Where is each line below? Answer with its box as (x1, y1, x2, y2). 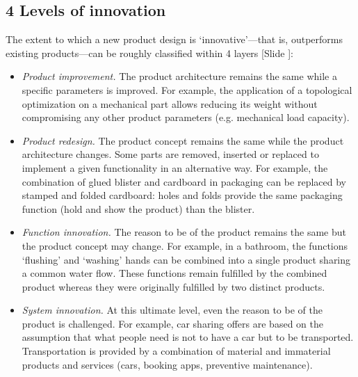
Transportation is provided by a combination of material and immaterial (22, 344, 331, 358)
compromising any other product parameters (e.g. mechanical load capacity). (22, 110, 350, 125)
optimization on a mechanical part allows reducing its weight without (22, 96, 318, 111)
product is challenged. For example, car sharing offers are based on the (22, 316, 323, 330)
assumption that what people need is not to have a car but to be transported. (22, 330, 354, 344)
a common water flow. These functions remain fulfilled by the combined (22, 266, 327, 280)
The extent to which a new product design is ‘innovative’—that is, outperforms (6, 32, 343, 47)
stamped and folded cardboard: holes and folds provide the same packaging (22, 188, 343, 202)
